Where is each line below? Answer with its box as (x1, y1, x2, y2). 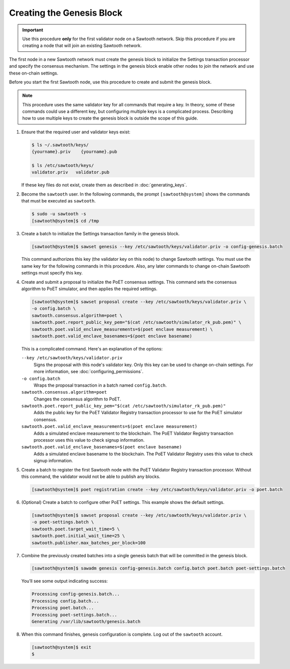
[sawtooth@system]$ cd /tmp (31, 218, 99, 223)
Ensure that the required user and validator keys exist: (21, 129, 131, 135)
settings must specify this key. (21, 270, 83, 276)
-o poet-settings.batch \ (31, 520, 94, 525)
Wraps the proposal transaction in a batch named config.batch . (33, 382, 167, 388)
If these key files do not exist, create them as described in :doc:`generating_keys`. (21, 182, 187, 188)
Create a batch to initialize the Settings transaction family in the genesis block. (21, 230, 180, 236)
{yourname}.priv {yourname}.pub (31, 149, 117, 154)
